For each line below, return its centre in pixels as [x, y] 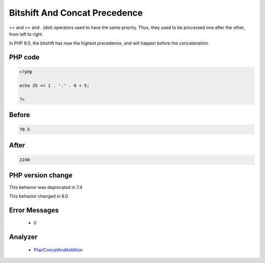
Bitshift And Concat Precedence [76, 13]
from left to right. [26, 34]
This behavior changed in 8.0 [39, 196]
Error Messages [34, 210]
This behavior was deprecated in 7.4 [46, 187]
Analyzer [23, 237]
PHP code [24, 57]
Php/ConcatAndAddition [58, 250]
